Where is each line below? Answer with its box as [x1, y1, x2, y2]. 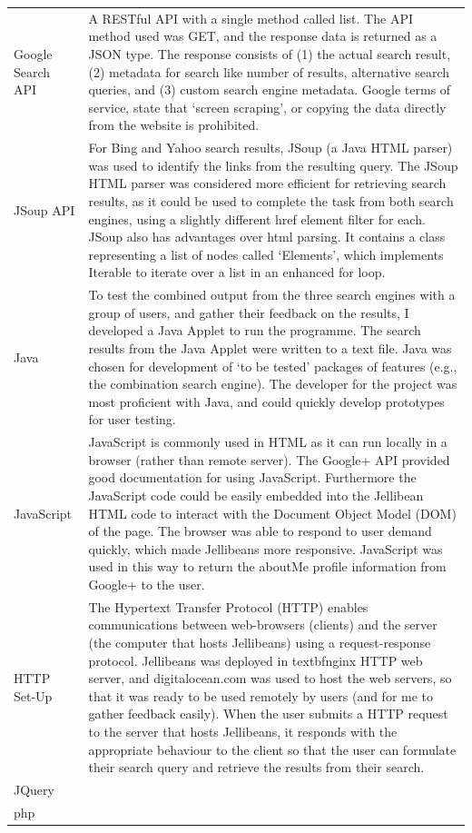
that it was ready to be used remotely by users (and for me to [88, 686, 434, 705]
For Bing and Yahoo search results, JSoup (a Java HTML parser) [88, 138, 453, 157]
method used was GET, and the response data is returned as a [88, 26, 438, 45]
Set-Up [14, 686, 53, 705]
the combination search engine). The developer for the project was [88, 374, 457, 393]
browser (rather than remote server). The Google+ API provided [88, 450, 450, 469]
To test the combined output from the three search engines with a [88, 285, 456, 304]
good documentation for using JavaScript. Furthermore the [88, 468, 417, 487]
